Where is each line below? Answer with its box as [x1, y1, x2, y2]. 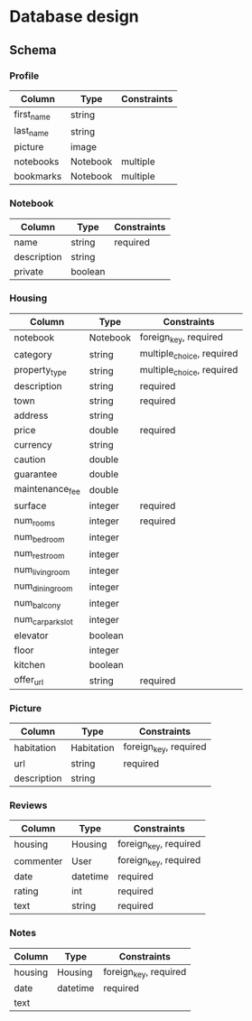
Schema [9, 42, 57, 58]
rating [14, 885, 39, 897]
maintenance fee [14, 483, 81, 497]
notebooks [14, 155, 60, 168]
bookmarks [14, 170, 62, 182]
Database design [9, 6, 140, 27]
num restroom [14, 546, 65, 562]
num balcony [14, 596, 61, 610]
